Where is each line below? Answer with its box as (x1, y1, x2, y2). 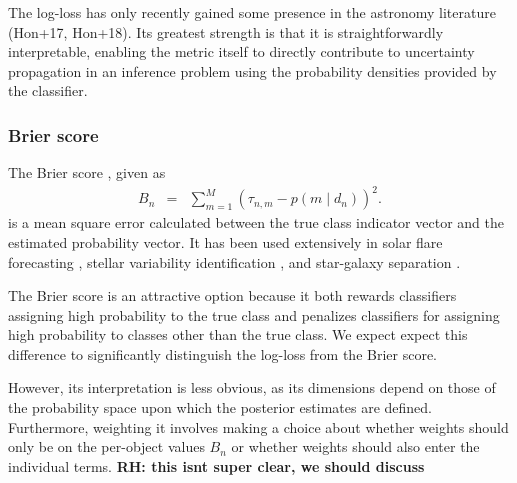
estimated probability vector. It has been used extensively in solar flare (8, 231, 443, 252)
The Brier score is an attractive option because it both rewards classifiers (8, 285, 457, 306)
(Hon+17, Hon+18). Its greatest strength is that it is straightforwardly (8, 21, 444, 42)
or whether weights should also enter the (231, 436, 480, 457)
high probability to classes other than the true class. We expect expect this (8, 324, 468, 345)
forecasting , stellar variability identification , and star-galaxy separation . (8, 251, 461, 272)
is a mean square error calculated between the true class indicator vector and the (8, 212, 504, 233)
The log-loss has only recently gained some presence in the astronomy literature (8, 2, 496, 22)
